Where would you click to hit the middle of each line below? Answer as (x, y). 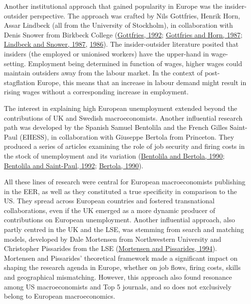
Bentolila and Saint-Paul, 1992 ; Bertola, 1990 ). (74, 165)
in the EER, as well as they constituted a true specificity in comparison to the (120, 191)
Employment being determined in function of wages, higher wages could (135, 63)
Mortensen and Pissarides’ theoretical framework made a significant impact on (121, 258)
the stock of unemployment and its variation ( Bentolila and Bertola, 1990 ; (114, 155)
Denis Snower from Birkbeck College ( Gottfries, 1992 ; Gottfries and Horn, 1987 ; (123, 34)
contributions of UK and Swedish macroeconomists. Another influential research (123, 117)
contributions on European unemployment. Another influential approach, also (120, 220)
